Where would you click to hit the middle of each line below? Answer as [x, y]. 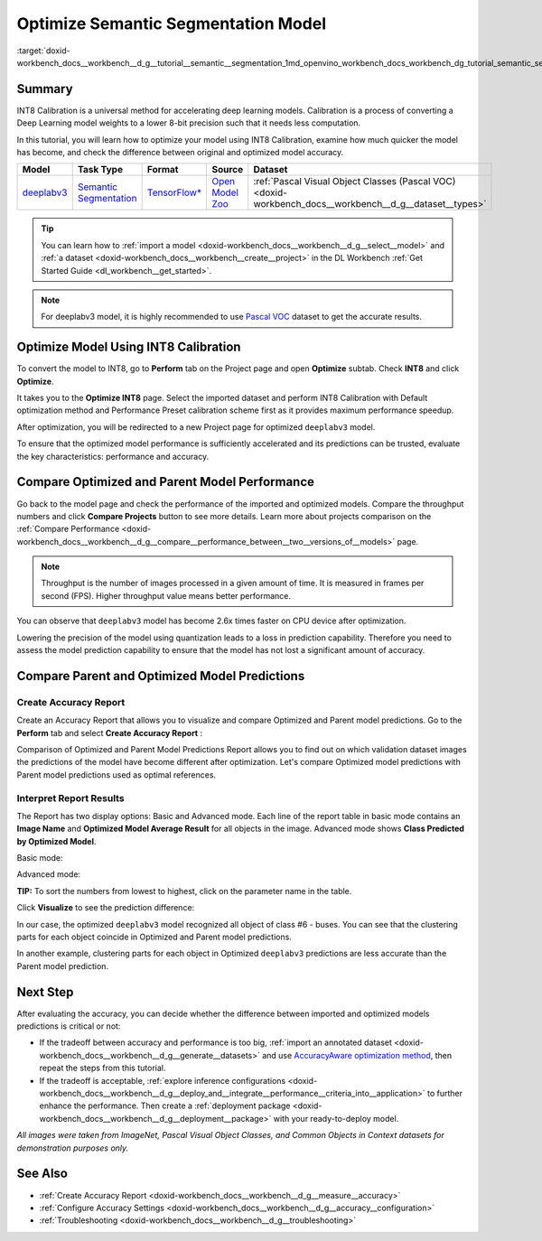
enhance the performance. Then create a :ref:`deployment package [165, 1106]
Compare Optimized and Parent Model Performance [166, 482]
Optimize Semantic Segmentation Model [172, 23]
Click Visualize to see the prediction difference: [106, 908]
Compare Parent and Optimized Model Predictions [161, 676]
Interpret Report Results [71, 798]
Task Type [100, 170]
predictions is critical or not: [69, 1026]
